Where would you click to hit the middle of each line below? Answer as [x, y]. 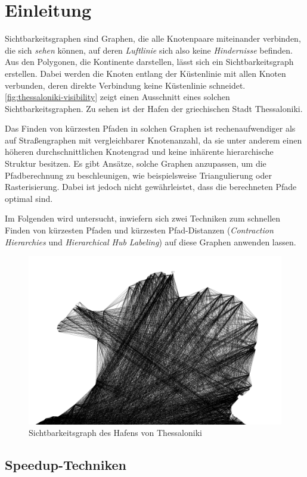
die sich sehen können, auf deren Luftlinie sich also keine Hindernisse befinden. [149, 50]
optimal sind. [29, 198]
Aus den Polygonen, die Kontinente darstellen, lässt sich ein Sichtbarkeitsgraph [149, 62]
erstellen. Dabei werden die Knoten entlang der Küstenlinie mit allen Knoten [145, 73]
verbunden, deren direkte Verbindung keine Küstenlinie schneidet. [125, 85]
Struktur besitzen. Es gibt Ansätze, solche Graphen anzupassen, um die [136, 163]
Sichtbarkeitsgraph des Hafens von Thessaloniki [115, 433]
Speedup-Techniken [66, 465]
